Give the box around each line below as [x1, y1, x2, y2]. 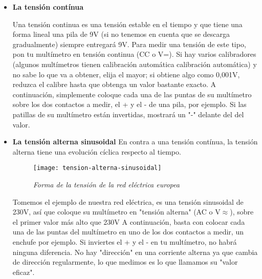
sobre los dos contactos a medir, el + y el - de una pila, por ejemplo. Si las [12, 99, 247, 110]
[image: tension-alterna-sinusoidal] [33, 164, 162, 172]
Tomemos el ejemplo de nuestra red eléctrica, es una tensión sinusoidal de [12, 196, 244, 207]
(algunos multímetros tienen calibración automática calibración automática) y [12, 58, 257, 69]
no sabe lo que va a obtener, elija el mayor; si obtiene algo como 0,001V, [12, 69, 240, 79]
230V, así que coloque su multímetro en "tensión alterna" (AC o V [12, 206, 221, 217]
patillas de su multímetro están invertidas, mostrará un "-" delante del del [12, 109, 244, 119]
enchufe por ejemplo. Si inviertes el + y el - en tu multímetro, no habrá [12, 236, 237, 247]
